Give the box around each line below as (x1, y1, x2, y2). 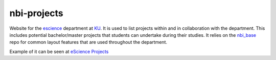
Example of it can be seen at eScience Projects (9, 48, 109, 54)
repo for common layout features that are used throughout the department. (9, 39, 167, 45)
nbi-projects (9, 8, 63, 19)
